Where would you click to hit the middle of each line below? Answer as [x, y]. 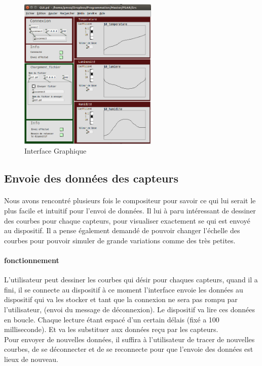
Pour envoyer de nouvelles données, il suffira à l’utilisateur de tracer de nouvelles [129, 339]
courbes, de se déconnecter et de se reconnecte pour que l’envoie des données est [129, 349]
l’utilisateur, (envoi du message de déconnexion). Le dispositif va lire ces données [130, 309]
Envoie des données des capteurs [91, 178]
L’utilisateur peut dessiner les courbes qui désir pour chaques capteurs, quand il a [131, 280]
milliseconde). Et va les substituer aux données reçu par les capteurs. [111, 329]
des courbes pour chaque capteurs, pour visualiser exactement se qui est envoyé [127, 220]
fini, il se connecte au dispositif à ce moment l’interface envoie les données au [124, 289]
